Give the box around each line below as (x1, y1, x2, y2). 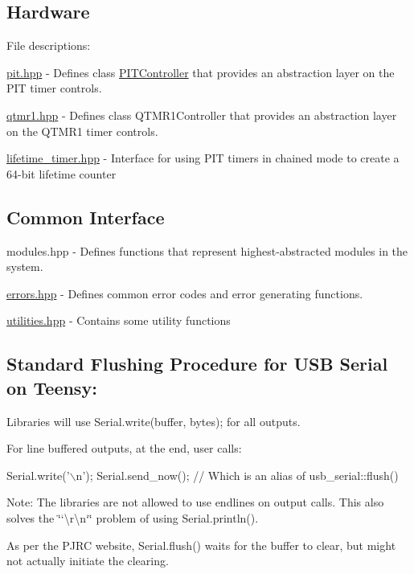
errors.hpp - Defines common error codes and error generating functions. (6, 285, 363, 301)
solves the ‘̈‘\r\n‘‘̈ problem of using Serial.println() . (6, 509, 259, 526)
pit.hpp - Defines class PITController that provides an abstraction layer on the (6, 64, 395, 80)
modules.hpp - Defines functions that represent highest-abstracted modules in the (6, 242, 408, 259)
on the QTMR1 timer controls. (6, 122, 158, 139)
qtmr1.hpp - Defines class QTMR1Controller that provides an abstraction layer (6, 106, 397, 123)
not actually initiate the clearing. (6, 552, 169, 569)
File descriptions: (6, 37, 91, 54)
